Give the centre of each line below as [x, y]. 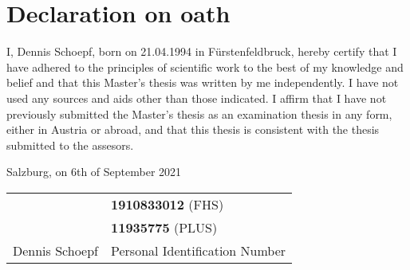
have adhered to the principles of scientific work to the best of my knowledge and [205, 67]
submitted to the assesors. [70, 145]
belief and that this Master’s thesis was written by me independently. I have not [203, 82]
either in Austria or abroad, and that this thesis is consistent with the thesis [193, 129]
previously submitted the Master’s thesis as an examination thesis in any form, [199, 113]
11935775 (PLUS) [164, 227]
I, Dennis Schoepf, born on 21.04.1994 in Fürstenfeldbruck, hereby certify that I [202, 51]
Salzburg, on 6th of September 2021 [94, 172]
